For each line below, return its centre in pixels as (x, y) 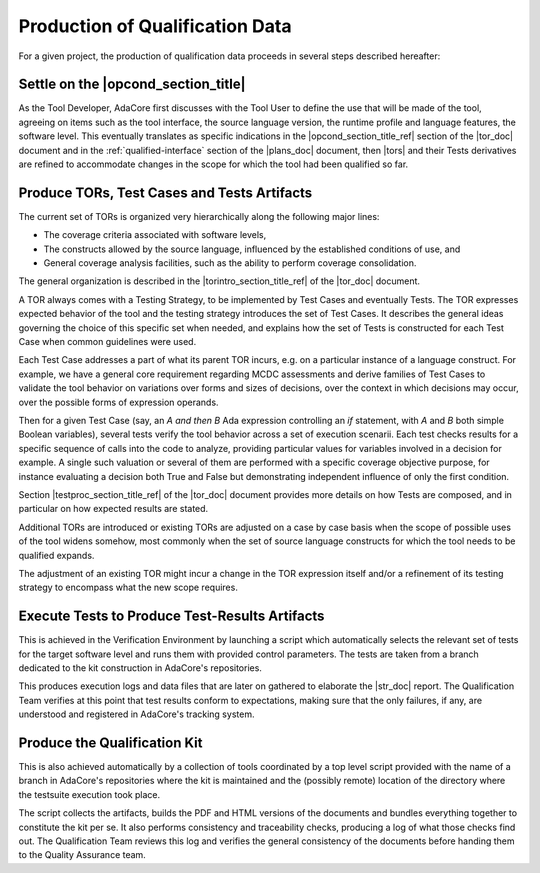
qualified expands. (56, 555)
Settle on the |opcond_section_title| (132, 84)
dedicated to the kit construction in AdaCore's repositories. (140, 667)
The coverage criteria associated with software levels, (155, 235)
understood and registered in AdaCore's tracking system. (136, 714)
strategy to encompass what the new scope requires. (128, 587)
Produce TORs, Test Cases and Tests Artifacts (165, 192)
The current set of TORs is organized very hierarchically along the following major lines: (199, 216)
